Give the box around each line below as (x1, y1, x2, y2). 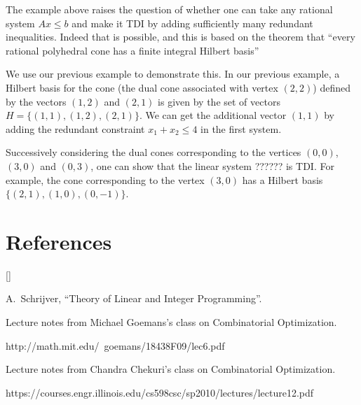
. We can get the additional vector (139, 108, 287, 122)
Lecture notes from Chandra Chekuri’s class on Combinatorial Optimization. (6, 362, 336, 376)
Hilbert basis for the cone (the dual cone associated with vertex (6, 80, 278, 94)
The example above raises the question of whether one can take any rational (6, 2, 333, 16)
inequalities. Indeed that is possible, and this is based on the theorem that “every (6, 29, 355, 44)
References (6, 227, 112, 255)
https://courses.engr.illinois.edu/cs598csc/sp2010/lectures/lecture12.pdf (6, 385, 314, 399)
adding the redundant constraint (6, 121, 145, 136)
